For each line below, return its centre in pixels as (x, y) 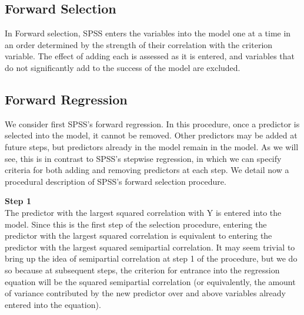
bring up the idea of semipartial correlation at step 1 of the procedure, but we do (151, 258)
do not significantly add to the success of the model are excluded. (123, 67)
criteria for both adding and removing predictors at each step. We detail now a (147, 170)
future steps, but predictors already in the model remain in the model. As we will (152, 146)
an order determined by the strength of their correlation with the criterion (139, 44)
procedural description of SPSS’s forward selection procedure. (116, 181)
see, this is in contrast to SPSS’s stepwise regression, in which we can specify (143, 158)
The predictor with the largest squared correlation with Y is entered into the (143, 212)
